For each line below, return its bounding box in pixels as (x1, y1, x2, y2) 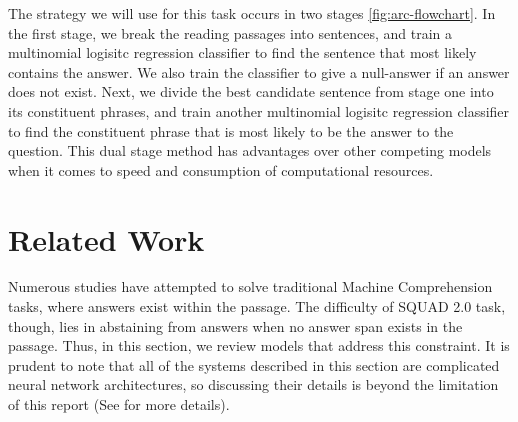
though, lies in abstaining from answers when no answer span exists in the (8, 315, 463, 336)
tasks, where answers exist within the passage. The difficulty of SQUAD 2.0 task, (8, 296, 506, 317)
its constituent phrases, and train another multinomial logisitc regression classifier (8, 100, 510, 121)
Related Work (8, 218, 205, 259)
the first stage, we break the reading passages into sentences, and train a (8, 22, 452, 43)
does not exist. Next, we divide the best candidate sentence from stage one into (8, 81, 494, 102)
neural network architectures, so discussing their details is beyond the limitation (8, 374, 499, 395)
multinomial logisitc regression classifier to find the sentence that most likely (8, 42, 477, 63)
